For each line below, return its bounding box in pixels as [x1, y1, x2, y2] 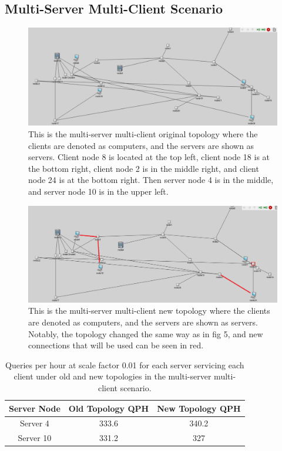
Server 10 [18, 432, 52, 444]
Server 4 [19, 417, 49, 429]
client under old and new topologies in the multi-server [14, 370, 211, 382]
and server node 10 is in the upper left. [28, 185, 169, 198]
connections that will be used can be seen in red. [28, 339, 204, 351]
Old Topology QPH [68, 402, 149, 414]
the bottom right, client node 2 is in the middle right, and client [28, 162, 259, 174]
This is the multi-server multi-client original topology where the [28, 128, 258, 140]
